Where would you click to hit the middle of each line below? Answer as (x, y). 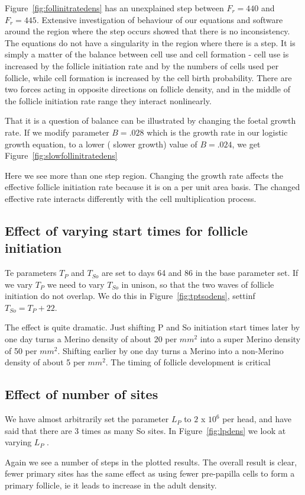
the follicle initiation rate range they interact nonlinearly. (108, 100)
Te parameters (31, 273)
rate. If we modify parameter (57, 132)
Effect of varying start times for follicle (126, 230)
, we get (246, 144)
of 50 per (21, 350)
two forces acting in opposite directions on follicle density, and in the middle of (148, 89)
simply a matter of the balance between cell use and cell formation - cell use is (147, 54)
